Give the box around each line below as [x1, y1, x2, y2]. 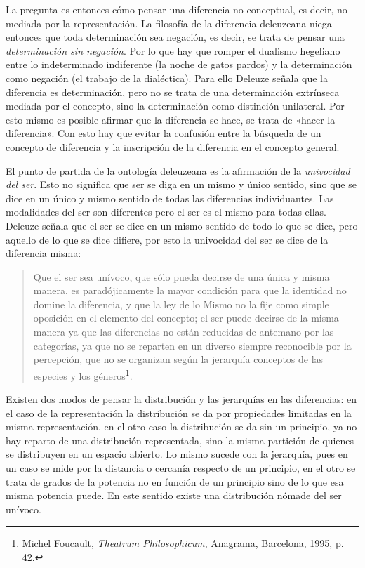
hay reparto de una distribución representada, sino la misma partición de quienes [6, 432, 354, 447]
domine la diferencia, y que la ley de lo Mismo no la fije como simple [33, 296, 329, 311]
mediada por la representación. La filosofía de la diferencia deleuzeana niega [6, 15, 332, 30]
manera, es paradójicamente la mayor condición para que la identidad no [33, 283, 347, 298]
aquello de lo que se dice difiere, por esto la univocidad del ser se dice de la [6, 232, 328, 246]
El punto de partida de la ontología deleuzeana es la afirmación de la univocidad [6, 163, 350, 178]
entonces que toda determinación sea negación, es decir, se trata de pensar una [6, 29, 345, 44]
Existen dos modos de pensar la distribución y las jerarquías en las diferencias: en [6, 392, 357, 407]
